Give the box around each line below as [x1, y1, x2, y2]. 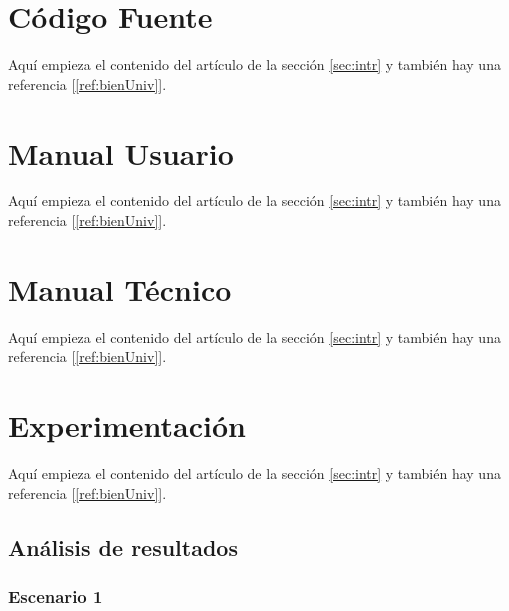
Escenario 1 [8, 583, 103, 608]
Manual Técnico [8, 268, 232, 309]
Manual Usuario [8, 132, 234, 173]
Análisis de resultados [8, 531, 238, 562]
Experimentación [8, 405, 246, 446]
